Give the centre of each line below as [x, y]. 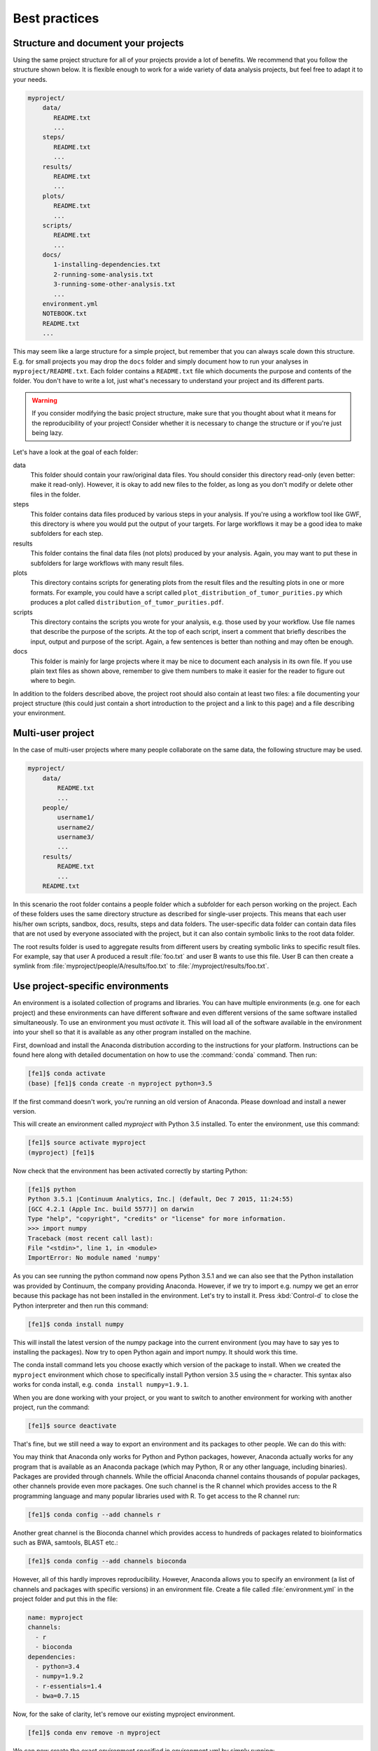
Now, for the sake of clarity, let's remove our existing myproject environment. [124, 1714]
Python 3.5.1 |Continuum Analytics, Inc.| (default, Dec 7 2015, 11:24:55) [161, 1199]
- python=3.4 [57, 1666]
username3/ [76, 837]
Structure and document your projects [98, 43]
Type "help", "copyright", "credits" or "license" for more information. [157, 1218]
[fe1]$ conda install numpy [76, 1324]
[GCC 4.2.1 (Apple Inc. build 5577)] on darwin [111, 1209]
